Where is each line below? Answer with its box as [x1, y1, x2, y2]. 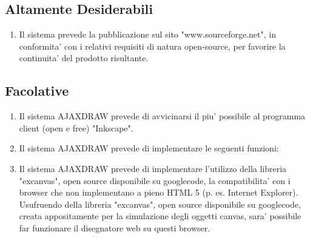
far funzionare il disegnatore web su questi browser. [19, 221, 211, 234]
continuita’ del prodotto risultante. [19, 51, 149, 64]
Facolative [5, 81, 69, 100]
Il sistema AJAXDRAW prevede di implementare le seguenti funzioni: [19, 142, 279, 154]
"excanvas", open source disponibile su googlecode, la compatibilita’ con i [19, 174, 291, 187]
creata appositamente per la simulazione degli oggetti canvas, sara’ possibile [19, 210, 302, 222]
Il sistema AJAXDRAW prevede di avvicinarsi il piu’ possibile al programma [19, 110, 306, 122]
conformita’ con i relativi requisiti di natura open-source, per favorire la [19, 39, 286, 52]
